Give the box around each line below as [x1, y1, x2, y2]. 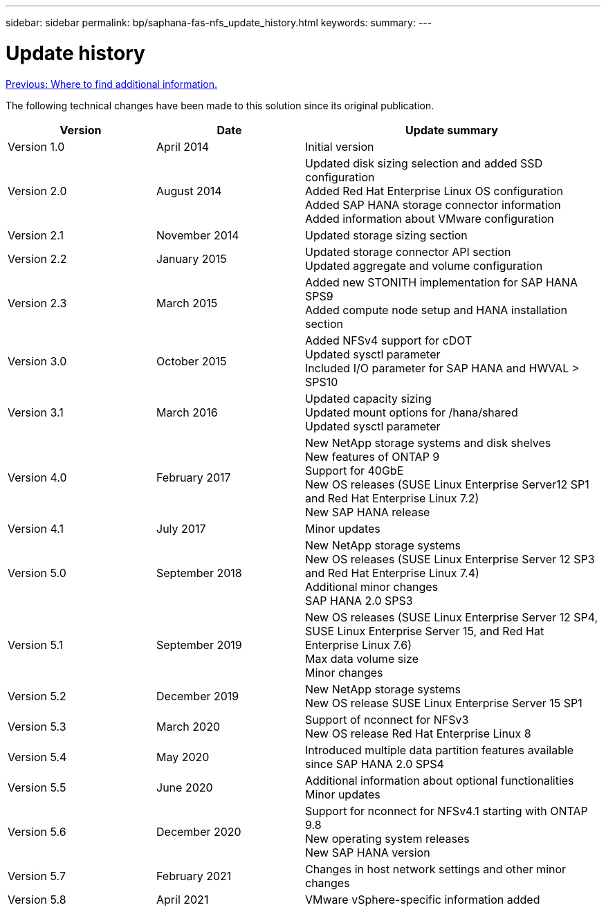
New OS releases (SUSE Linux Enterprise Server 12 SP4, [305, 610, 598, 624]
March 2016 [156, 405, 218, 419]
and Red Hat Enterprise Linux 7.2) [305, 491, 479, 505]
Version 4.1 [8, 521, 64, 536]
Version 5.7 [8, 868, 66, 883]
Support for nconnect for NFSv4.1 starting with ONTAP [305, 803, 588, 818]
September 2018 [156, 565, 242, 580]
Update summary [405, 122, 498, 137]
